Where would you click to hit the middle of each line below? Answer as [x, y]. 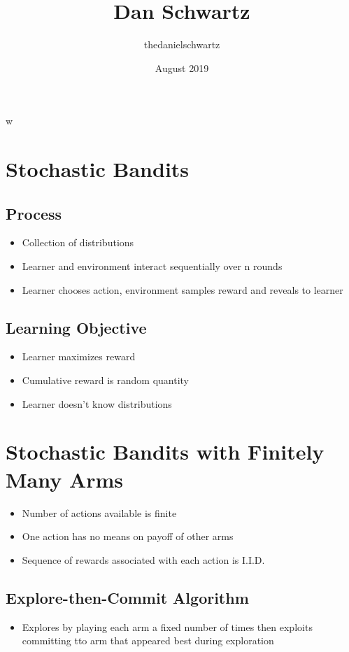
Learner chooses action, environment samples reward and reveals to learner [183, 289]
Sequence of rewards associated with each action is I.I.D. [143, 559]
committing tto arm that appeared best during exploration [148, 640]
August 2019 [182, 68]
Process [34, 213]
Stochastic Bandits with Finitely [165, 452]
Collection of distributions [78, 242]
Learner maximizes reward [79, 356]
